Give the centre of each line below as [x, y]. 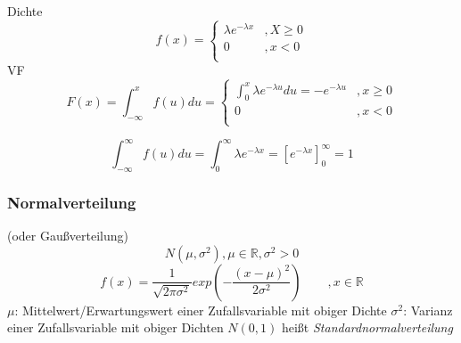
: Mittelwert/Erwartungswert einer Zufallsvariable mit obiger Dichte [201, 310]
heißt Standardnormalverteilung [367, 327]
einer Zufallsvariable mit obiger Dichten [115, 327]
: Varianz [428, 310]
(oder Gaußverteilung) [68, 236]
